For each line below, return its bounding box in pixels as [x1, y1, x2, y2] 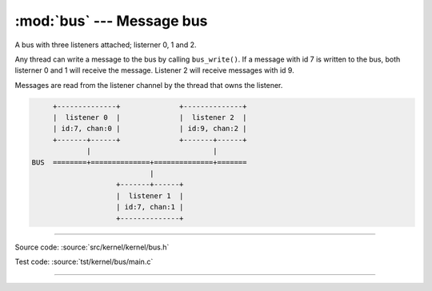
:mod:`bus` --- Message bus [14, 12, 208, 30]
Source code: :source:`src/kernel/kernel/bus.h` [14, 242, 170, 252]
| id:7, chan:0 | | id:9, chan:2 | [52, 124, 247, 134]
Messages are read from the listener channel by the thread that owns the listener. [14, 80, 283, 90]
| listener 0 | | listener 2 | [52, 113, 247, 122]
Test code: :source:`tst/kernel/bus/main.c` [14, 257, 154, 266]
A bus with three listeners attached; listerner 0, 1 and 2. [14, 40, 197, 50]
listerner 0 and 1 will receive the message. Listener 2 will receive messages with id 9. [14, 66, 295, 75]
